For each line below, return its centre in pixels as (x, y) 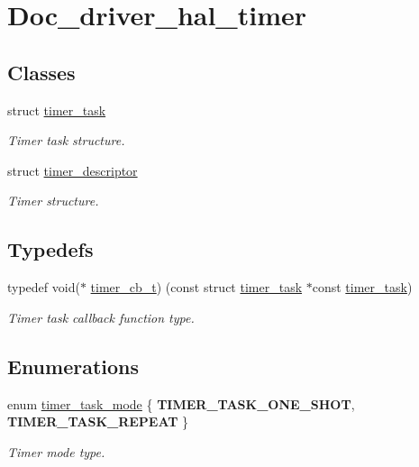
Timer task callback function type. (101, 317)
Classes (41, 72)
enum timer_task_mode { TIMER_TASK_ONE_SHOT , (181, 403)
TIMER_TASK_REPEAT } (98, 421)
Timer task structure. (66, 140)
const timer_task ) (362, 287)
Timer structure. (53, 201)
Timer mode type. (56, 451)
